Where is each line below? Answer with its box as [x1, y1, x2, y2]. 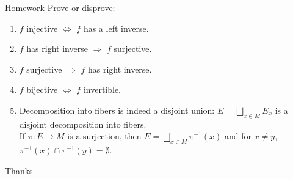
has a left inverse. [83, 21, 149, 34]
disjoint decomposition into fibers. [19, 117, 146, 130]
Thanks [5, 164, 33, 177]
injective [26, 21, 58, 34]
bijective [26, 83, 58, 96]
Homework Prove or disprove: [5, 1, 115, 13]
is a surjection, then [67, 130, 142, 142]
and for [224, 130, 251, 142]
